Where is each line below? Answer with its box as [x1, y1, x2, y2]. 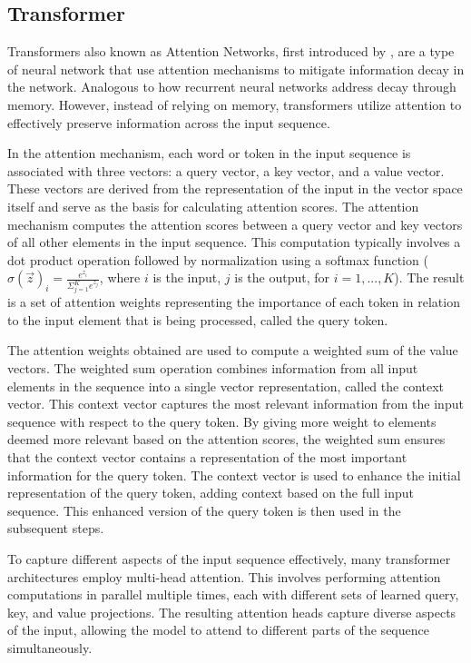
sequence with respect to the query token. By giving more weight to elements [7, 411, 437, 430]
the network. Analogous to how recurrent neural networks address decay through [7, 77, 456, 96]
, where [99, 268, 141, 287]
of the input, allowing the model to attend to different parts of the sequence [7, 620, 429, 639]
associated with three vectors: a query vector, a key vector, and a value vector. [7, 161, 445, 180]
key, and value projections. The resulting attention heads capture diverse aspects [7, 602, 456, 621]
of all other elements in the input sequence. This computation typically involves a [7, 233, 461, 252]
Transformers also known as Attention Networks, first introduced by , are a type [7, 42, 455, 61]
